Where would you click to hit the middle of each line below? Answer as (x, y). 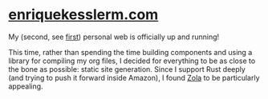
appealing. (26, 86)
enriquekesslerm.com (83, 15)
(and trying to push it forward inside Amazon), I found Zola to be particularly (134, 77)
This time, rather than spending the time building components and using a (130, 52)
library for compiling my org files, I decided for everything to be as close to (132, 61)
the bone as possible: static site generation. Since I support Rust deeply (127, 69)
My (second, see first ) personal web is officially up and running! (114, 37)
